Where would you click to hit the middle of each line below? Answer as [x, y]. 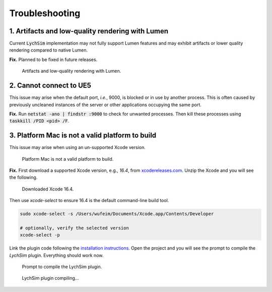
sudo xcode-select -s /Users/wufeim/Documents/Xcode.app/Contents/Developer [117, 214]
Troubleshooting [45, 13]
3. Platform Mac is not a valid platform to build [83, 136]
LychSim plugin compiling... [50, 278]
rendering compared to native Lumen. [49, 50]
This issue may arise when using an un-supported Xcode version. [78, 148]
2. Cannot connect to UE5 [50, 86]
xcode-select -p [40, 235]
